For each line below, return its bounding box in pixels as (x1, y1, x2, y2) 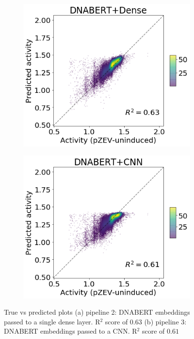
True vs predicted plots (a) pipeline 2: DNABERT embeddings (4, 307, 190, 317)
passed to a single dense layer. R (4, 316, 100, 326)
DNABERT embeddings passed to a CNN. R (4, 326, 137, 336)
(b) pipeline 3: (144, 316, 187, 326)
